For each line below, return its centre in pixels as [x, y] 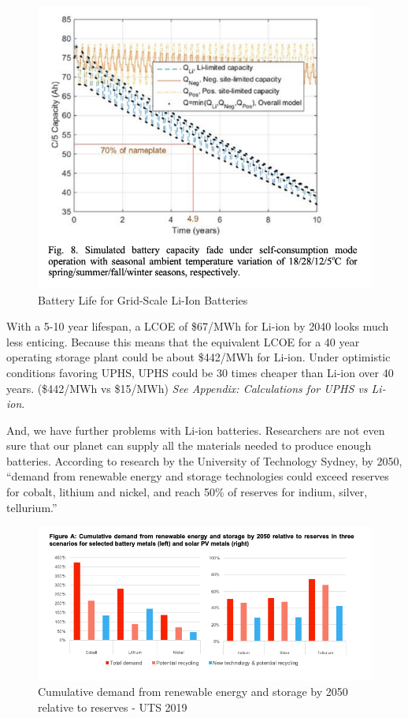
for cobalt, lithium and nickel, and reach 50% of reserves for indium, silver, [187, 492]
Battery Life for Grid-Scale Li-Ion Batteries [143, 299]
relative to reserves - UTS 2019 [113, 707]
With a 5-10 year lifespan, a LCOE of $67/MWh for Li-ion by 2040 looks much [198, 326]
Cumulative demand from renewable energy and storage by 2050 [193, 692]
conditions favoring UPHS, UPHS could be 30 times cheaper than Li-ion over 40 [200, 372]
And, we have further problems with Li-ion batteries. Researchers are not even [196, 430]
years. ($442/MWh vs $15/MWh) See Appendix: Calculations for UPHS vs [187, 388]
